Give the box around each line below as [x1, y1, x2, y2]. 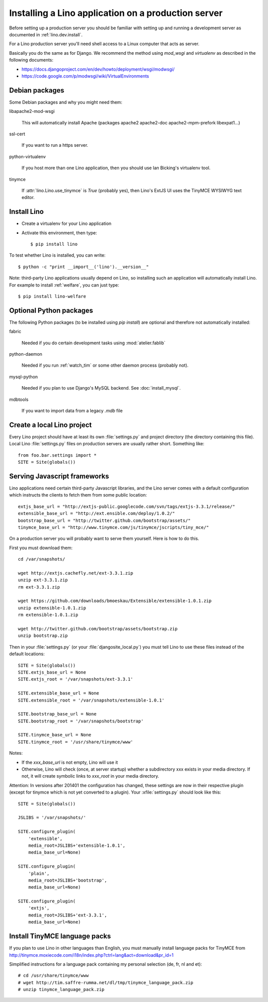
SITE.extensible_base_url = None [18, 691, 99, 696]
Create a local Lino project [9, 420, 92, 429]
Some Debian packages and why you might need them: [9, 99, 123, 105]
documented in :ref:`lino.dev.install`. [9, 31, 83, 37]
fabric [9, 328, 22, 334]
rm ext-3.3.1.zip [18, 584, 60, 590]
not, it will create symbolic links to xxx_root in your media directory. [21, 773, 159, 779]
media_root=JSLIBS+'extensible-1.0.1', [28, 842, 126, 848]
